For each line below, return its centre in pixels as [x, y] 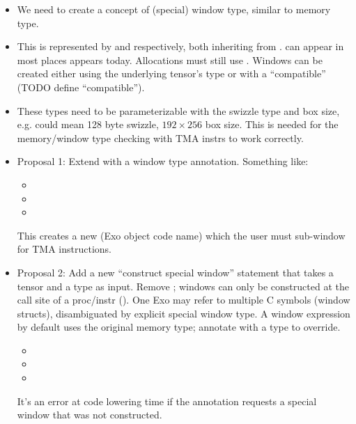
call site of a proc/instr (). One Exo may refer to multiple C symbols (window [184, 300]
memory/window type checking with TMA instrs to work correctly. [160, 138]
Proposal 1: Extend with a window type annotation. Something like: [163, 161]
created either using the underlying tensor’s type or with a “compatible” [171, 73]
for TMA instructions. [64, 249]
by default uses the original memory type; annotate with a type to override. [179, 327]
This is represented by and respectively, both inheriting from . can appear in [180, 46]
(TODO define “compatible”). [81, 87]
